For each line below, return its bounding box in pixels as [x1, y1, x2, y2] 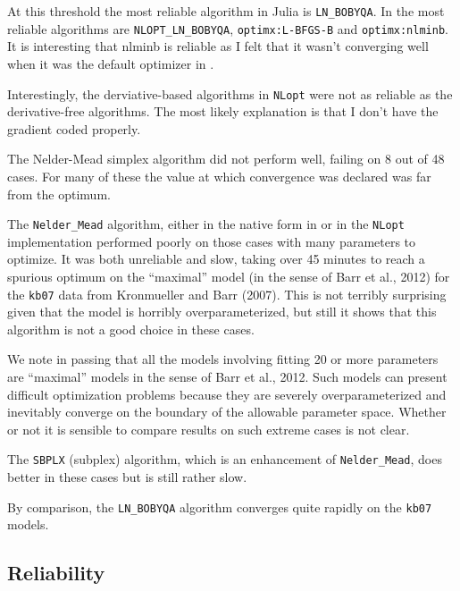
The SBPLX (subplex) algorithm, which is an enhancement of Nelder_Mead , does [7, 450, 442, 469]
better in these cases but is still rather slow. [7, 468, 247, 486]
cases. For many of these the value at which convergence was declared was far [7, 166, 431, 185]
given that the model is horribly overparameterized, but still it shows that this [7, 302, 437, 321]
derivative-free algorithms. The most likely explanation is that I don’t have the [7, 102, 439, 121]
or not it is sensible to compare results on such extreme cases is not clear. [7, 419, 410, 438]
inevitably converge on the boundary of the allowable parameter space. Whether [7, 402, 447, 421]
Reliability [7, 559, 105, 587]
